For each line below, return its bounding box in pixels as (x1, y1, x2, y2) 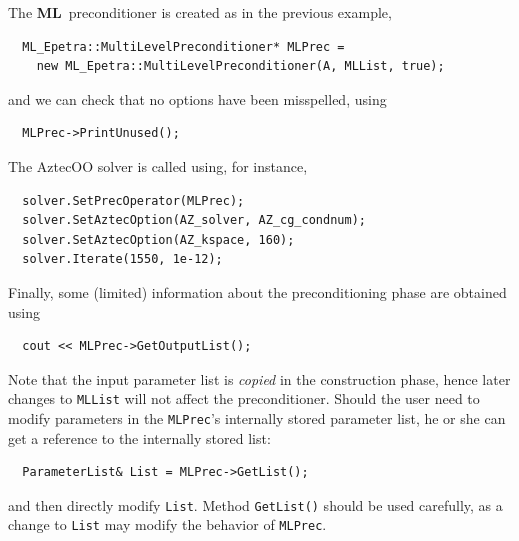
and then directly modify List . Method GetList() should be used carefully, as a (8, 494, 503, 515)
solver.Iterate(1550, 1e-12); (22, 252, 223, 267)
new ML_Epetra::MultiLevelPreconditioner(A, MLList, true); (36, 59, 445, 74)
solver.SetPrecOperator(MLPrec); (22, 193, 245, 208)
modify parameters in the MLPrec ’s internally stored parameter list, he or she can (8, 407, 506, 428)
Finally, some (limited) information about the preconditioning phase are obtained (8, 281, 507, 302)
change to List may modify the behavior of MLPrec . (8, 514, 327, 535)
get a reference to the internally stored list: (8, 427, 271, 448)
